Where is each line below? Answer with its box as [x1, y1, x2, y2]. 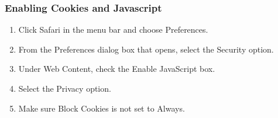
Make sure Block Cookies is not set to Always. [18, 102, 185, 114]
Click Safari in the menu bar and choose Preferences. [18, 23, 208, 36]
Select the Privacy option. [18, 82, 111, 94]
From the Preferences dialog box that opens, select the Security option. [18, 43, 274, 55]
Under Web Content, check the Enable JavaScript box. [18, 63, 215, 75]
